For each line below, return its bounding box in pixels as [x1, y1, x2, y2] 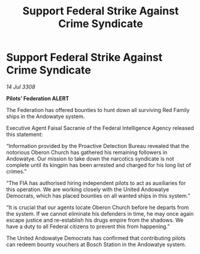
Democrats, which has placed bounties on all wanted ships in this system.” [6, 192, 190, 199]
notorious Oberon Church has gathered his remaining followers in [6, 149, 168, 156]
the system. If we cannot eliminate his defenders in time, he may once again [6, 210, 194, 217]
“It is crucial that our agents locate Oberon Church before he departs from [6, 204, 189, 211]
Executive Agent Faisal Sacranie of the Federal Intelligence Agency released [6, 124, 195, 131]
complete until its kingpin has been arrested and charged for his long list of [6, 161, 192, 168]
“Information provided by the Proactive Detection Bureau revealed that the [6, 142, 190, 149]
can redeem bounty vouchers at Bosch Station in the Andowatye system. [6, 241, 187, 248]
